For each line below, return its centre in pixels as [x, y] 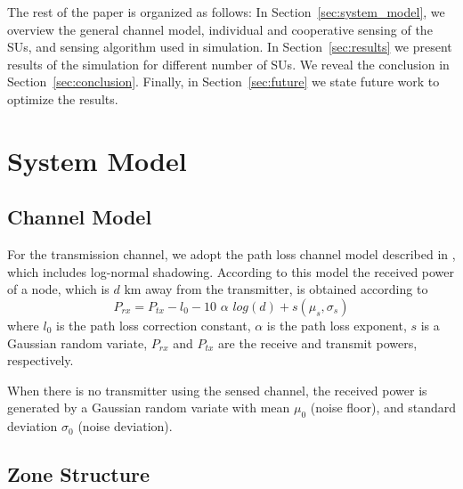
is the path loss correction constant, [154, 325]
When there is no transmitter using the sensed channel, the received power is [217, 390]
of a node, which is [58, 289]
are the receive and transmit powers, [318, 342]
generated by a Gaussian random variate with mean [149, 407]
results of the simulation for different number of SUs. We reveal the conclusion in [228, 64]
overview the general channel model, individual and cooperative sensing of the [220, 29]
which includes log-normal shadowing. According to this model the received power [231, 271]
